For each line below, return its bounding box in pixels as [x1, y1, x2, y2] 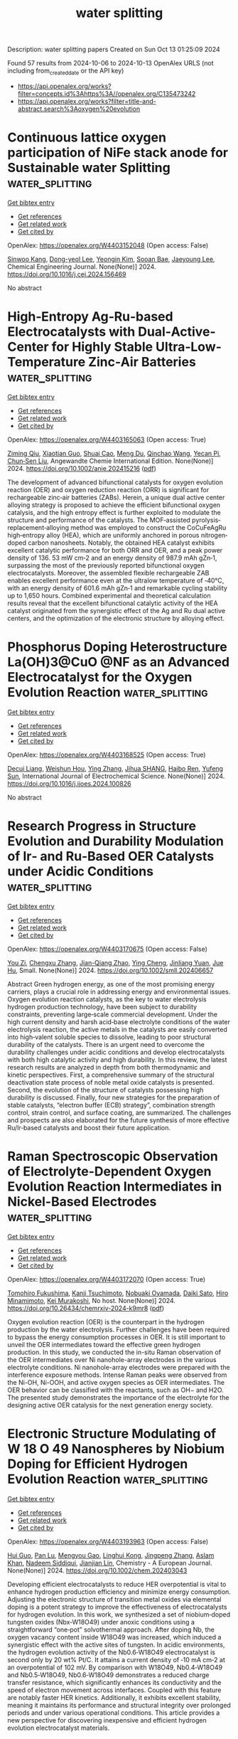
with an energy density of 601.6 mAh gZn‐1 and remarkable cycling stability [7, 583, 227, 592]
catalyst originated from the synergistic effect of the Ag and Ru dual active [7, 606, 226, 615]
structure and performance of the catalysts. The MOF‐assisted [7, 516, 190, 524]
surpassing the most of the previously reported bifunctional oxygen [7, 560, 205, 570]
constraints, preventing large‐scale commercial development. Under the [7, 1010, 218, 1019]
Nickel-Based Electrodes [7, 1193, 157, 1210]
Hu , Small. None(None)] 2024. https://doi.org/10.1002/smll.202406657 [7, 966, 214, 974]
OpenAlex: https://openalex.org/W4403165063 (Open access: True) [7, 435, 207, 444]
